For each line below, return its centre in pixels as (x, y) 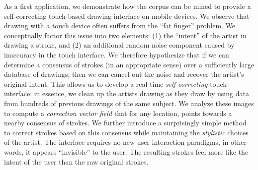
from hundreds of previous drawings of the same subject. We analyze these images (129, 103)
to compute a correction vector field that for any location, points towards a (118, 113)
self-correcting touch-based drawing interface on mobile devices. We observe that (127, 16)
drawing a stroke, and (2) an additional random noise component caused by (119, 45)
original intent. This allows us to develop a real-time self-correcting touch (115, 84)
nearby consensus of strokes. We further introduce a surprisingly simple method (125, 123)
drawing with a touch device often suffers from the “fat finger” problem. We (120, 26)
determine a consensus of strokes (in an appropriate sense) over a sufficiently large (129, 64)
